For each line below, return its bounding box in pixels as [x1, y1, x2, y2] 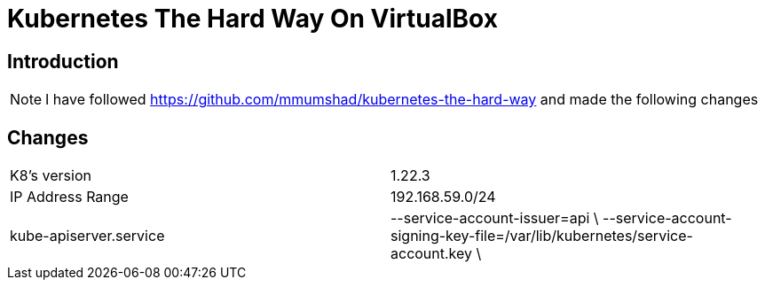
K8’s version [10, 167, 91, 185]
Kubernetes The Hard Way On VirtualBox [7, 4, 498, 34]
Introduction [7, 50, 119, 73]
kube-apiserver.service [10, 227, 165, 245]
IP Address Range [10, 188, 129, 206]
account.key [390, 244, 473, 263]
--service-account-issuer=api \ [390, 209, 599, 228]
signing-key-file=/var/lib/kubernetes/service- [390, 227, 693, 245]
